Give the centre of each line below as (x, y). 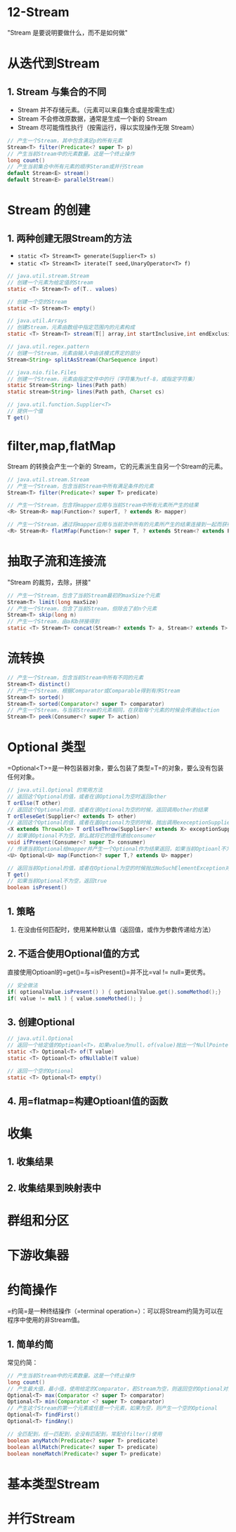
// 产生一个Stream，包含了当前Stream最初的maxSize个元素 (84, 595)
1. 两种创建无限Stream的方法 (70, 238)
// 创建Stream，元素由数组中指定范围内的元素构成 (71, 327)
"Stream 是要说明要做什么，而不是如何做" (68, 32)
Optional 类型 (47, 747)
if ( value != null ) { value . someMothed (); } (75, 998)
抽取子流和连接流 (57, 562)
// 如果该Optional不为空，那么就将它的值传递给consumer (82, 836)
